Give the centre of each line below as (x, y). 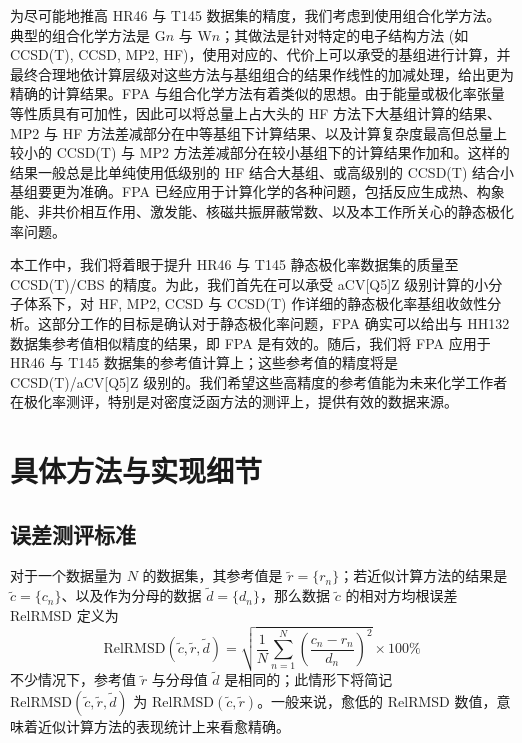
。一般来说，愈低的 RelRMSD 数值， (377, 700)
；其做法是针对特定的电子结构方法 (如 (344, 34)
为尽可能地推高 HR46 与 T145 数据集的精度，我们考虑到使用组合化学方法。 (255, 15)
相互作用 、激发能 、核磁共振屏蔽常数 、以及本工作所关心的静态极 (289, 210)
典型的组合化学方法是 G (88, 34)
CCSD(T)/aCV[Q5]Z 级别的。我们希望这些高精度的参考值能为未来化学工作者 (259, 381)
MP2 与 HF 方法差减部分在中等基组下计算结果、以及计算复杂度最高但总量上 (258, 132)
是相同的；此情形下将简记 (308, 679)
